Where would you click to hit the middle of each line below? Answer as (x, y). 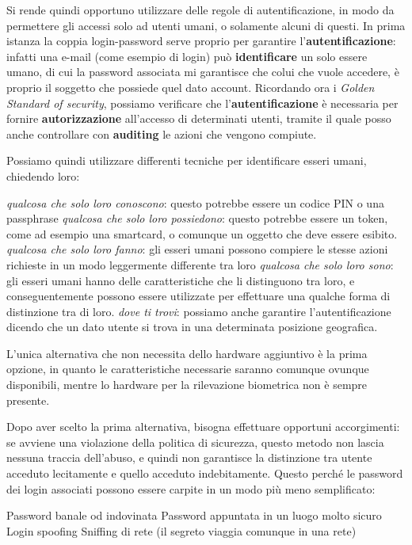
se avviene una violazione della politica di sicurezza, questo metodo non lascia (195, 442)
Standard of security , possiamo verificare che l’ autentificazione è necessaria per (202, 103)
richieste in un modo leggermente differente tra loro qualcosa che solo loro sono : (200, 264)
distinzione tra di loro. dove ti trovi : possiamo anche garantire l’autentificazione (199, 311)
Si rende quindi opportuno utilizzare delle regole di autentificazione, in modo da (200, 10)
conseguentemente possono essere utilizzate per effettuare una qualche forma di (198, 296)
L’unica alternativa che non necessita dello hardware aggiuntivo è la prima (187, 353)
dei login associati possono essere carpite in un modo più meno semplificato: (191, 488)
